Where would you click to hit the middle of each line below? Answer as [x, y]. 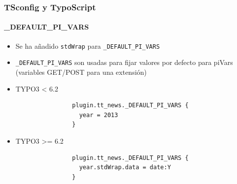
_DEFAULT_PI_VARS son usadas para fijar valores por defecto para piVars [124, 62]
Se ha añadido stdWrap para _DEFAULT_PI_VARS [88, 46]
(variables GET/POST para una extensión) [81, 72]
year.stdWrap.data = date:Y [125, 168]
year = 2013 [99, 115]
